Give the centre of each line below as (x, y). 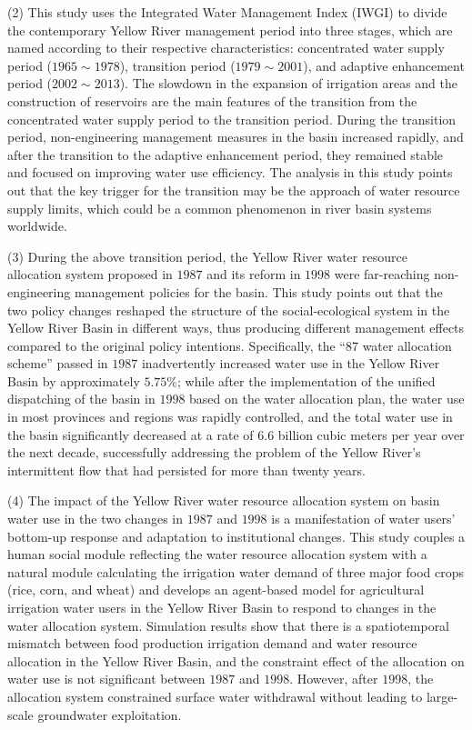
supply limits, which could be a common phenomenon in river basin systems (220, 208)
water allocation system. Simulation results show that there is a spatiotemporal (229, 625)
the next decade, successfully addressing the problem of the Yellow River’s (214, 452)
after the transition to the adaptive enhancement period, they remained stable (226, 154)
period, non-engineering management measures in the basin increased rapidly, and (236, 137)
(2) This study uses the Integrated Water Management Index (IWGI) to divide (227, 12)
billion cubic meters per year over (371, 434)
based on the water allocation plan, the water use (327, 399)
